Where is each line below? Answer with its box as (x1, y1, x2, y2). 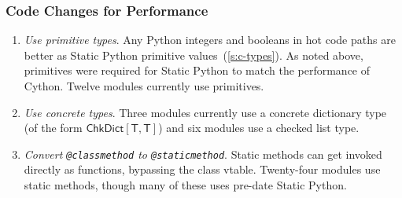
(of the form (24, 119, 83, 136)
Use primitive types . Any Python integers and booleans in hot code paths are (24, 31, 396, 48)
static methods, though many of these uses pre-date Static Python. (24, 177, 347, 193)
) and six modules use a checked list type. (158, 119, 360, 136)
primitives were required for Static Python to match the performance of (24, 62, 371, 79)
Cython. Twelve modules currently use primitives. (24, 78, 264, 93)
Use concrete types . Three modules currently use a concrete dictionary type (24, 104, 387, 120)
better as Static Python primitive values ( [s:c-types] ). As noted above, (24, 46, 363, 63)
